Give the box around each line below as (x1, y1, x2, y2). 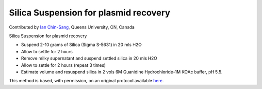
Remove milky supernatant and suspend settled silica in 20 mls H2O (21, 56, 157, 61)
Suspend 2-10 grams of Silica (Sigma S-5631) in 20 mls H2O (21, 42, 142, 48)
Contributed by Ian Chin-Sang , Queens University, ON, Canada (9, 24, 135, 30)
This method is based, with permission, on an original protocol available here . (9, 78, 164, 84)
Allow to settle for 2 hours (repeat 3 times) (21, 62, 106, 68)
